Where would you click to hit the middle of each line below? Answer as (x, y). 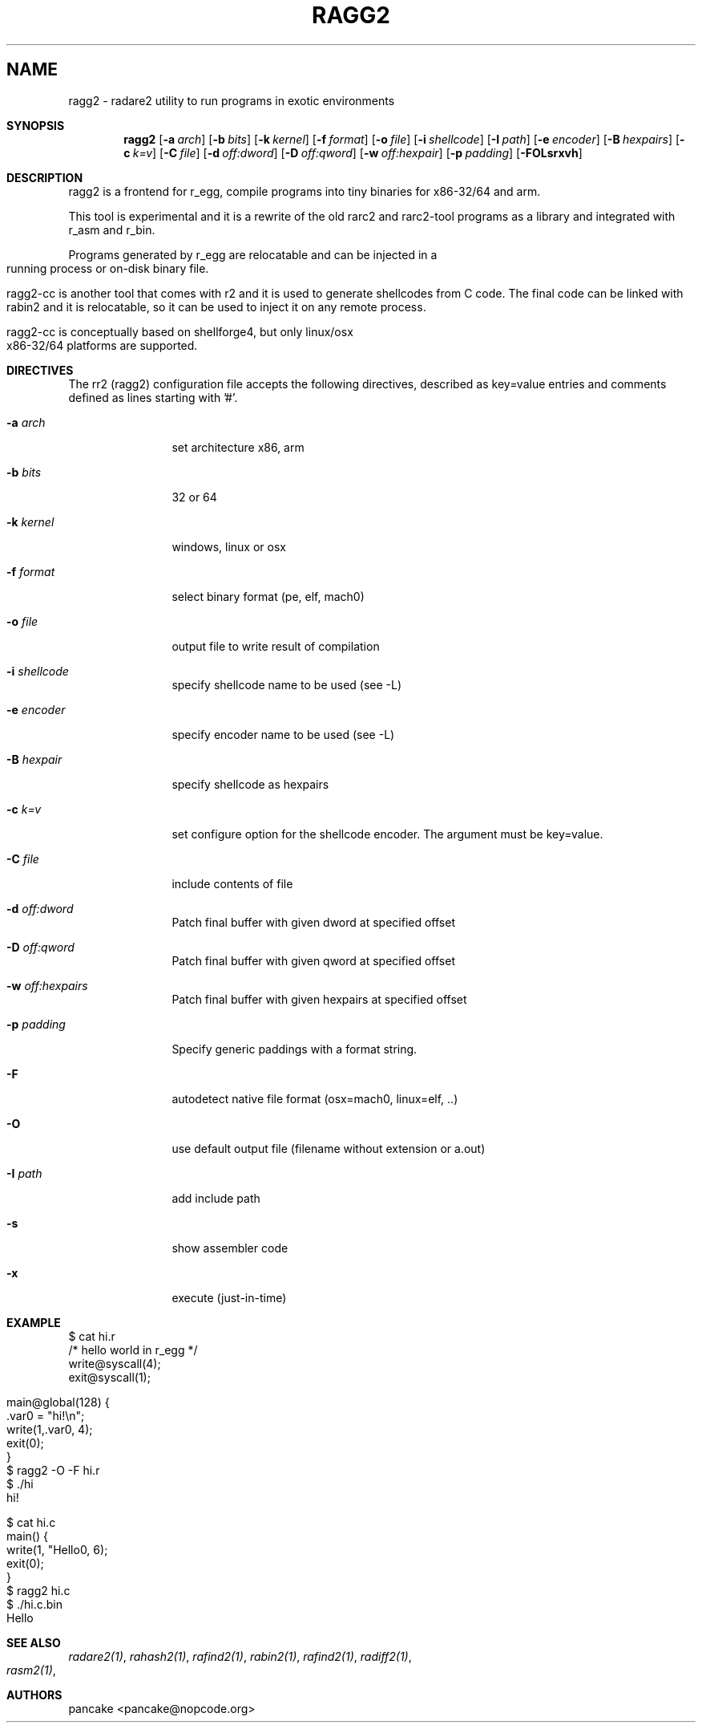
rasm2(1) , (31, 1670)
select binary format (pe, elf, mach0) (268, 596)
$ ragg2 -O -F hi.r (53, 1470)
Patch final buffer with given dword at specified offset (313, 922)
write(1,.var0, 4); (50, 1429)
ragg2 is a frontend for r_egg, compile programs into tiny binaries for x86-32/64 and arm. (305, 191)
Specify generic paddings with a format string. (295, 1049)
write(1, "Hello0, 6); (57, 1549)
